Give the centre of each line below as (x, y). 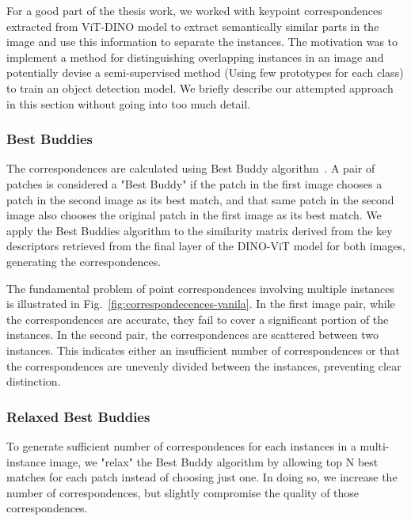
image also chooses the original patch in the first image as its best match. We (194, 215)
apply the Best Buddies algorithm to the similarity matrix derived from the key (200, 230)
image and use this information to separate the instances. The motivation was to (202, 42)
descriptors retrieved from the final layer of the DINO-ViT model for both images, (206, 246)
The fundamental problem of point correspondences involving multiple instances (201, 288)
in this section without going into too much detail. (129, 103)
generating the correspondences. (84, 261)
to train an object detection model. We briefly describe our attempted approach (200, 87)
